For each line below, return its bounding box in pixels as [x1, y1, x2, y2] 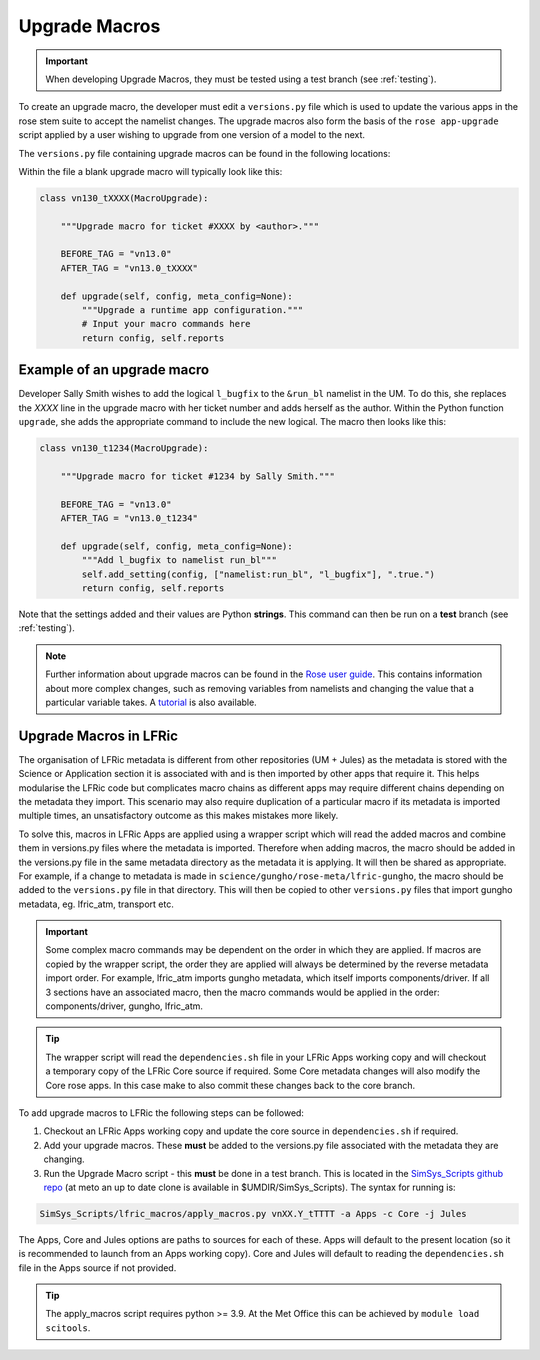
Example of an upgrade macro [18, 361, 210, 379]
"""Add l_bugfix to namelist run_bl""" [81, 555, 277, 566]
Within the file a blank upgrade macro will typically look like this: [18, 165, 283, 177]
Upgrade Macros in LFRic [18, 727, 179, 744]
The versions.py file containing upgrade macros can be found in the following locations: [18, 147, 391, 159]
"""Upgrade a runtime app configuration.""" [81, 305, 304, 315]
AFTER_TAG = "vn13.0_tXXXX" [60, 262, 199, 274]
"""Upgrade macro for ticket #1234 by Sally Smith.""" [60, 470, 335, 482]
